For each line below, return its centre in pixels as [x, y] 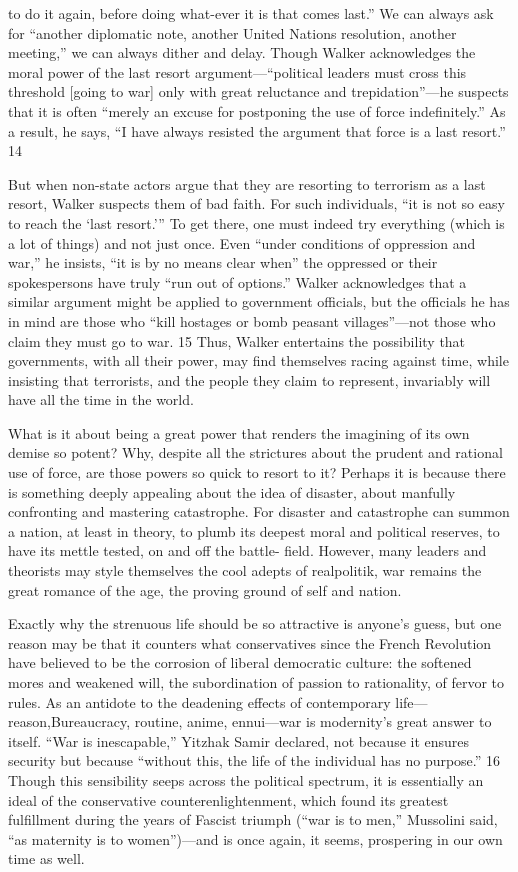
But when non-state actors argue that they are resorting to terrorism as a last [247, 183]
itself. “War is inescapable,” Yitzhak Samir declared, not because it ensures [239, 740]
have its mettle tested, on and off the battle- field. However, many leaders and [247, 550]
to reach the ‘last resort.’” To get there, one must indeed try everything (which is [256, 222]
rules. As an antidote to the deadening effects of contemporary [199, 701]
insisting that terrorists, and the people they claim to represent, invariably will [249, 379]
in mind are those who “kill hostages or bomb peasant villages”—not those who [252, 320]
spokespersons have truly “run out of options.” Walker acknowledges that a [237, 281]
